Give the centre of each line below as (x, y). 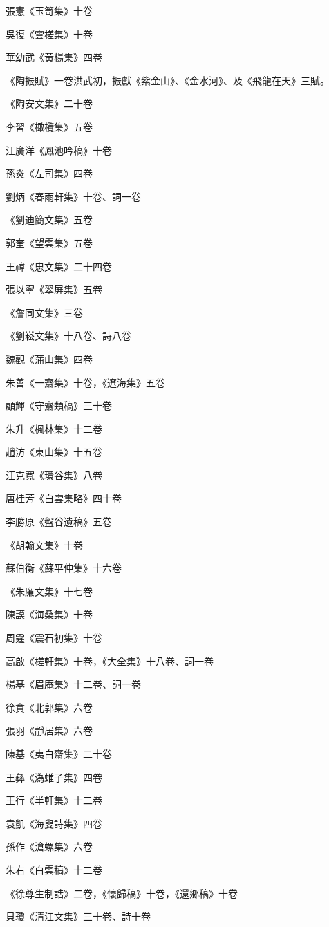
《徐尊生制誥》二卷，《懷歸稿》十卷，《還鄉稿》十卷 (122, 893)
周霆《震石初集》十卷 (54, 638)
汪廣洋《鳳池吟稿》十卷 (59, 150)
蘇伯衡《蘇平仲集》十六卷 (64, 568)
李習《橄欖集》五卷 (49, 126)
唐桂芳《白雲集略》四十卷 (64, 498)
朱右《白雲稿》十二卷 (54, 869)
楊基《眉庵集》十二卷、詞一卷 (73, 684)
